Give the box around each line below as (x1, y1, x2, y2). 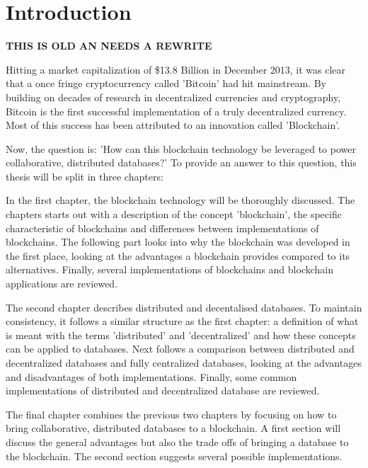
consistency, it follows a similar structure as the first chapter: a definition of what (6, 314, 359, 329)
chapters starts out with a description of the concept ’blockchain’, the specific (6, 207, 342, 222)
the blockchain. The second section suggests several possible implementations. (6, 448, 343, 463)
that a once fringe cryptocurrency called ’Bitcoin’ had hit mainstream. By (6, 76, 326, 91)
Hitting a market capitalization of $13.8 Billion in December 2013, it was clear (6, 62, 346, 76)
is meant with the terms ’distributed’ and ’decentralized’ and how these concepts (6, 327, 356, 342)
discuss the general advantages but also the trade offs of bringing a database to (6, 434, 349, 449)
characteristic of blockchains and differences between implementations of (6, 220, 319, 235)
